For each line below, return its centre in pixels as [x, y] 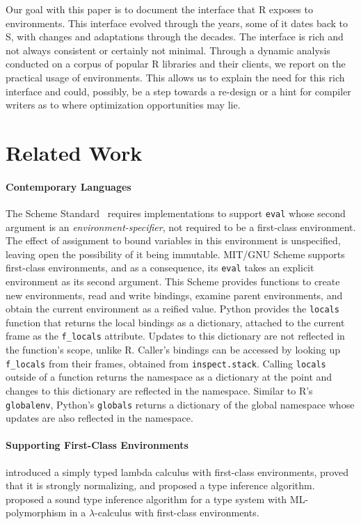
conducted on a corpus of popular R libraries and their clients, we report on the [176, 64]
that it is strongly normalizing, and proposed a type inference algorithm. [160, 485]
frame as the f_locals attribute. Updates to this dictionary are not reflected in [175, 336]
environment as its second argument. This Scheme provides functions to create [173, 281]
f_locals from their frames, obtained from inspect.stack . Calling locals [166, 363]
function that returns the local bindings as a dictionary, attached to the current [175, 322]
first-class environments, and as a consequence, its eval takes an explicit [160, 268]
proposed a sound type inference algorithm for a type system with [146, 499]
